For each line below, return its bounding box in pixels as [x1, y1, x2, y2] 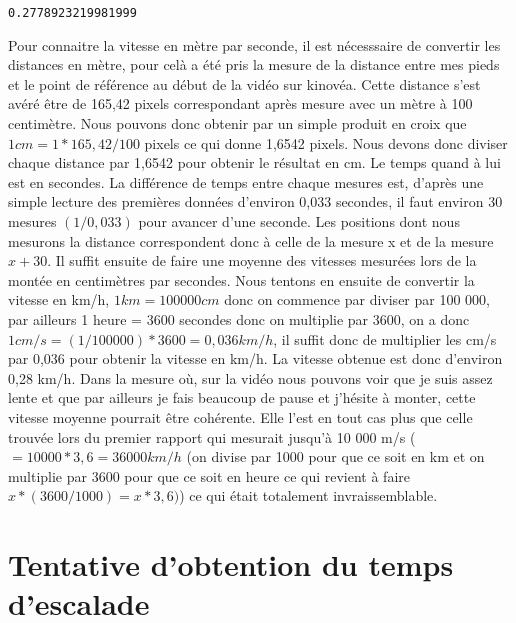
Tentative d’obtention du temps [8, 544, 454, 585]
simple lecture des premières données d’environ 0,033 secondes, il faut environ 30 [8, 191, 503, 212]
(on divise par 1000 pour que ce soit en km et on [186, 446, 485, 467]
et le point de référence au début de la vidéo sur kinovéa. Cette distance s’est [8, 73, 481, 94]
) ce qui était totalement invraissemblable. [179, 485, 438, 506]
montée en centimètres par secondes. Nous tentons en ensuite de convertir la [8, 269, 475, 290]
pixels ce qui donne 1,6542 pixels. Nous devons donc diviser [144, 132, 508, 153]
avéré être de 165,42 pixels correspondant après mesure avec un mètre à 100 [8, 93, 473, 114]
